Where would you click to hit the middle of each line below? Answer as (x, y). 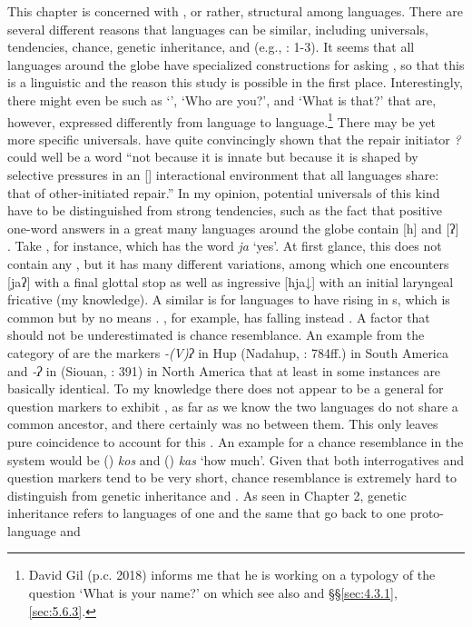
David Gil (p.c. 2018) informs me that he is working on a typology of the (232, 575)
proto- (427, 513)
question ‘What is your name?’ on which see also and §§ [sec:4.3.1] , (213, 593)
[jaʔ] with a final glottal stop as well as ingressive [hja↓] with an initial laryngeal (231, 281)
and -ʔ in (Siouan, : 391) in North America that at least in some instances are (224, 370)
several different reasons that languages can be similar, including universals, (218, 29)
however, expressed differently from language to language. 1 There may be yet (222, 120)
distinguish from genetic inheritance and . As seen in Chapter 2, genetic (207, 495)
